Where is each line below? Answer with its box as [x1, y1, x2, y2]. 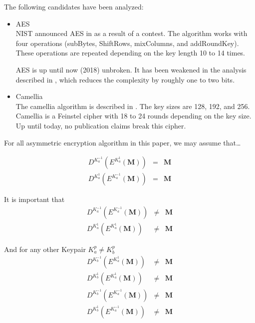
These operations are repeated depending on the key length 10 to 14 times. [15, 47, 246, 58]
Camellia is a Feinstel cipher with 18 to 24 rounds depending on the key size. [15, 110, 252, 121]
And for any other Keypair [4, 243, 86, 254]
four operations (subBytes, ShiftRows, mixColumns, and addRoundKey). [15, 37, 239, 48]
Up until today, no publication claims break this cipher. [15, 120, 186, 130]
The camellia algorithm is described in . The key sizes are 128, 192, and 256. [15, 100, 250, 111]
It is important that [4, 194, 65, 204]
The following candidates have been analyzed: [4, 1, 144, 11]
